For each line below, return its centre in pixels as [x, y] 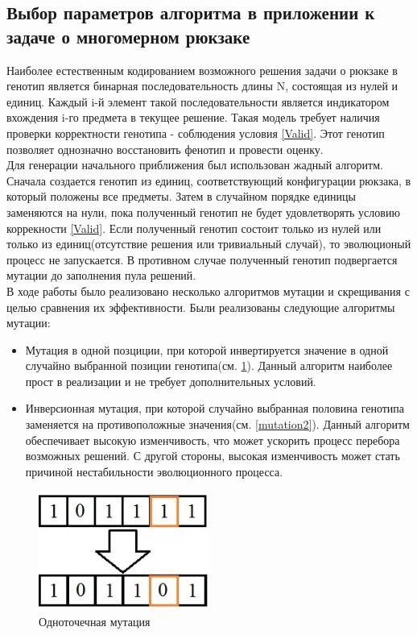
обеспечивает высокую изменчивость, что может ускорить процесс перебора [213, 440]
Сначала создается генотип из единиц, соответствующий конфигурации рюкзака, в [209, 180]
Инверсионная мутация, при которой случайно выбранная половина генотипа [215, 408]
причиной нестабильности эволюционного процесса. [154, 471]
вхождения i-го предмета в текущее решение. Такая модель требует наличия [193, 117]
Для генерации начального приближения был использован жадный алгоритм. [195, 165]
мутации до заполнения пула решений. [101, 275]
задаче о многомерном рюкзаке [128, 36]
